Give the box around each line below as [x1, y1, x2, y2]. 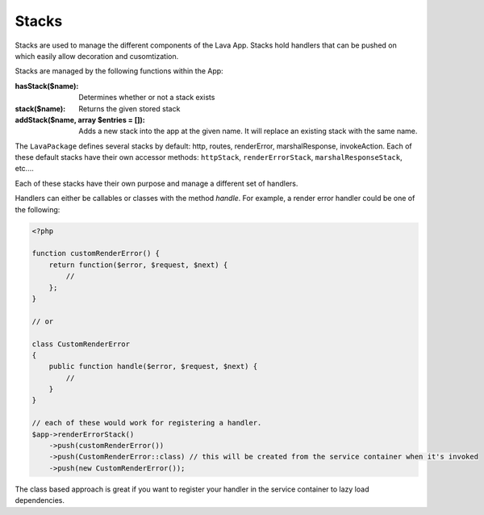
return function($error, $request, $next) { [48, 260, 228, 270]
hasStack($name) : [15, 81, 79, 90]
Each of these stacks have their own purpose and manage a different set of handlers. [15, 178, 298, 188]
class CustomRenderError [31, 339, 131, 349]
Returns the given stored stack [78, 103, 181, 113]
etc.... [15, 164, 34, 174]
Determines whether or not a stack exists [78, 93, 215, 103]
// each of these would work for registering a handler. [31, 418, 262, 428]
